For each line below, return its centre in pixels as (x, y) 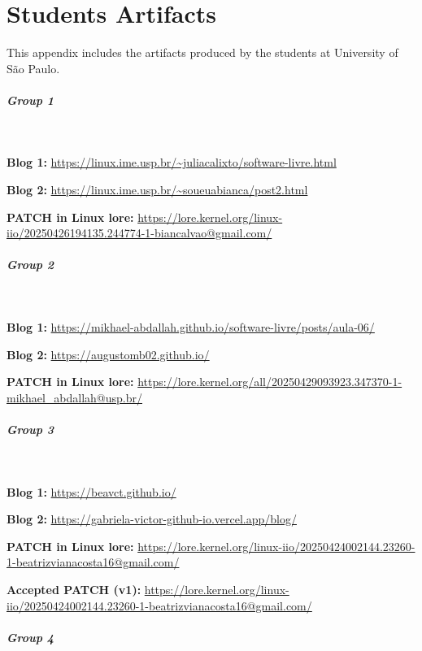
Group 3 (30, 429)
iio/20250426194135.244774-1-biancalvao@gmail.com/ (139, 233)
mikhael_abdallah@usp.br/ (75, 397)
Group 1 (30, 100)
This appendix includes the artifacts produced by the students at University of (202, 52)
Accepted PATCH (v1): (74, 589)
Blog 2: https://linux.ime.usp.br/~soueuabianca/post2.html (157, 190)
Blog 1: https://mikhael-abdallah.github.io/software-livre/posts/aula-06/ (191, 327)
